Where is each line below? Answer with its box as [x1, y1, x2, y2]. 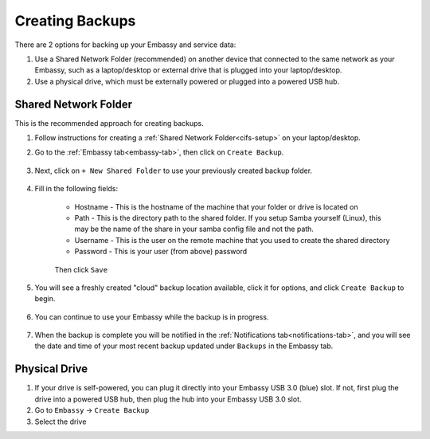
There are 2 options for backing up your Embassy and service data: [14, 40, 236, 49]
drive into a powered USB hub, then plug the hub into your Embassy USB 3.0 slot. [34, 394, 302, 404]
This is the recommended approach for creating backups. [14, 118, 205, 127]
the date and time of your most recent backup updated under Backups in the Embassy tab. [34, 341, 334, 351]
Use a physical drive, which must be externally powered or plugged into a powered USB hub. [34, 76, 340, 86]
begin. [34, 294, 56, 304]
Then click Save [54, 265, 107, 274]
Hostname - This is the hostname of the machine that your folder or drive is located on [74, 202, 358, 211]
